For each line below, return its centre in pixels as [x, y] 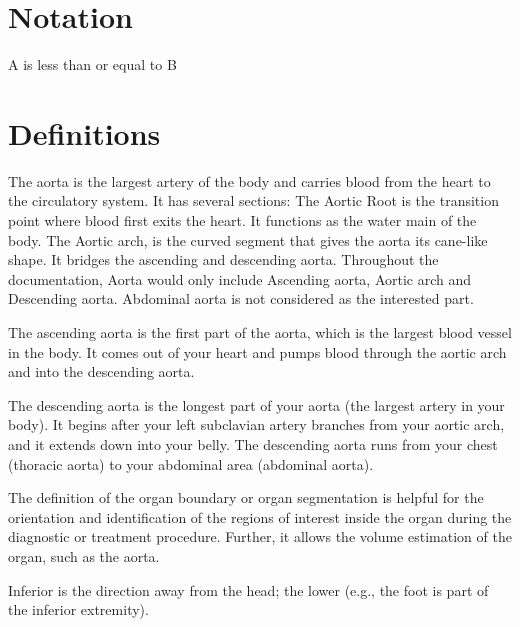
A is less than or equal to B [92, 64]
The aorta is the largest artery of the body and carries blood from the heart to [249, 180]
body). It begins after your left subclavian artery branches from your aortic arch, [256, 424]
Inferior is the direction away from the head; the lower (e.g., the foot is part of [248, 589]
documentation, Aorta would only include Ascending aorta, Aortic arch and [240, 278]
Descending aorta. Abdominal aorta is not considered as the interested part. [241, 298]
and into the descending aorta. [101, 371]
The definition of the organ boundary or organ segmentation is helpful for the [246, 497]
